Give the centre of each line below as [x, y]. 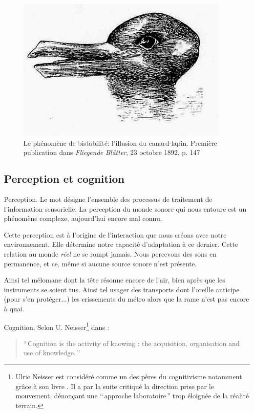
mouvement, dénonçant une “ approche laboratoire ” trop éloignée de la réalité [132, 396]
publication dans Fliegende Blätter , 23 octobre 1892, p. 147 [112, 152]
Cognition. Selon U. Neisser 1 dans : [57, 326]
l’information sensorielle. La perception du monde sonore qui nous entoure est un [125, 208]
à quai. [14, 308]
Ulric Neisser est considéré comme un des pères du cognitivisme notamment [129, 376]
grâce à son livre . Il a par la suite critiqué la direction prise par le [115, 386]
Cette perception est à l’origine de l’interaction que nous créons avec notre [115, 234]
